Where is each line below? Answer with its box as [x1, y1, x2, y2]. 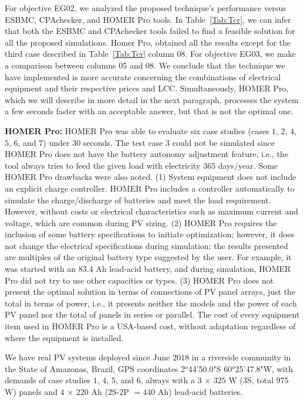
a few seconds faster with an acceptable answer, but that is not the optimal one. [5, 105, 293, 117]
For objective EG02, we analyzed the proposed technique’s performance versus [5, 2, 286, 13]
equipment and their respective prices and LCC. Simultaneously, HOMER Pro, [5, 82, 289, 94]
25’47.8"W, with [235, 362, 293, 374]
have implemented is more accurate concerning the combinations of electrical [5, 70, 281, 83]
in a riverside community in [191, 351, 291, 363]
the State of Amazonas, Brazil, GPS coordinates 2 [5, 362, 185, 374]
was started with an [5, 263, 76, 275]
